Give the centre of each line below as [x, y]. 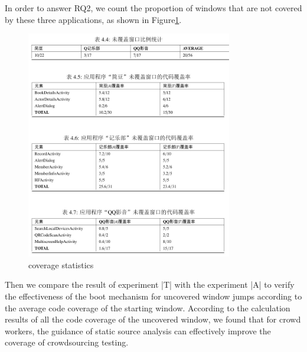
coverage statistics [61, 264]
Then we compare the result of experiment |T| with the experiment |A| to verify [150, 284]
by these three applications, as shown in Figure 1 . [93, 19]
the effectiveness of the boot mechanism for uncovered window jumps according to [153, 296]
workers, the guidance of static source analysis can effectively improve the [138, 330]
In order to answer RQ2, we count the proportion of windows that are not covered [153, 8]
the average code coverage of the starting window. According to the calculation [148, 307]
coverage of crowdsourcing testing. [67, 342]
